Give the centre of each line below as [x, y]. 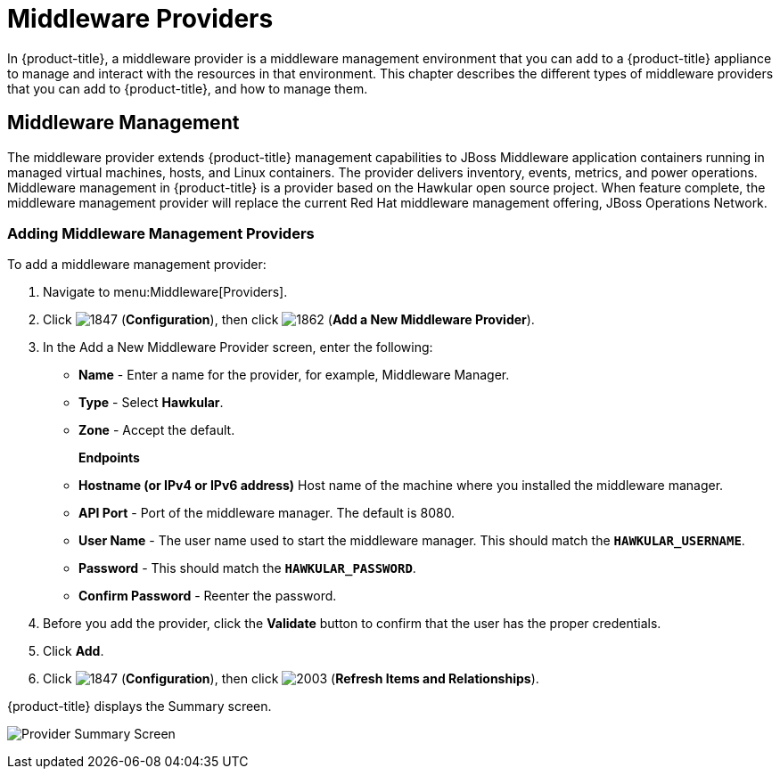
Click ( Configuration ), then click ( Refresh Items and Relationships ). [291, 679]
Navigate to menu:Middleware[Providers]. [165, 292]
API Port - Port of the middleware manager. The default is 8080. [267, 513]
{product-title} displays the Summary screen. [140, 707]
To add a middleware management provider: [137, 265]
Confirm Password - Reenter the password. [208, 596]
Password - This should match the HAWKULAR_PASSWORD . [247, 568]
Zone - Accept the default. [157, 430]
